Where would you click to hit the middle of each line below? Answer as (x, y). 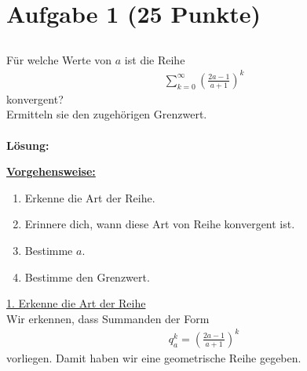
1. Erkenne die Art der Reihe (76, 303)
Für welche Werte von (59, 59)
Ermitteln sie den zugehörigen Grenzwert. (107, 114)
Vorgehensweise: (51, 171)
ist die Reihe (155, 59)
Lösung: (28, 145)
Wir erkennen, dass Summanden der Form (108, 318)
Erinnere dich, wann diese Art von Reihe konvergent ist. (160, 224)
